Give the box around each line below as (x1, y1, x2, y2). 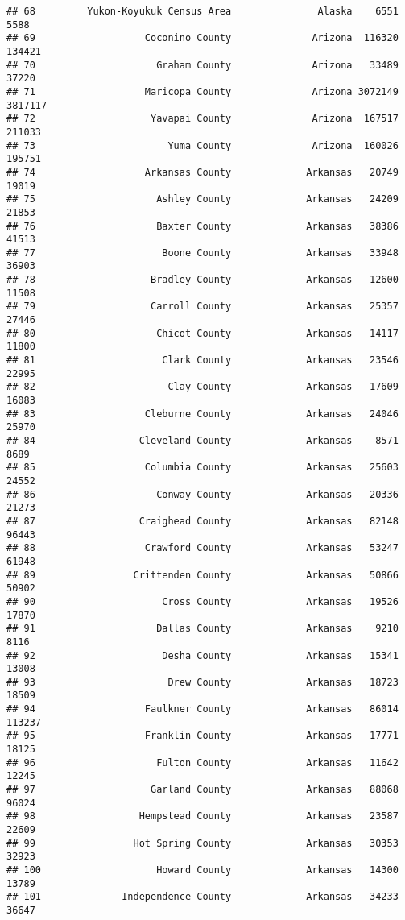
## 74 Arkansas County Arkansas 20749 (6, 166, 399, 178)
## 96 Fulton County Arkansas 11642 (6, 756, 399, 769)
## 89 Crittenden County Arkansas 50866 (6, 569, 399, 581)
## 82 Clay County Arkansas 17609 (6, 381, 399, 393)
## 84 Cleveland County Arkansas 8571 (6, 435, 399, 446)
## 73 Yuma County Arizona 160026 (6, 139, 399, 151)
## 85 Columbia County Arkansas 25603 (6, 462, 399, 474)
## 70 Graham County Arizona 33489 (6, 59, 399, 71)
